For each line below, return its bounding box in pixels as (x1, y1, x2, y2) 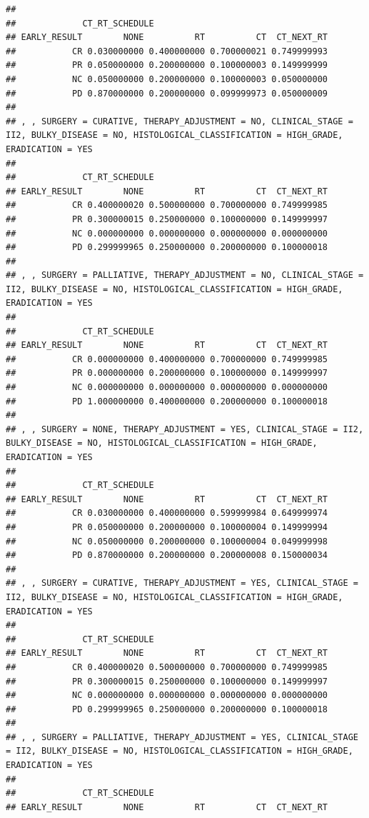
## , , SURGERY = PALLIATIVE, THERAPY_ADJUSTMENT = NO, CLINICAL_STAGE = (6, 270, 364, 281)
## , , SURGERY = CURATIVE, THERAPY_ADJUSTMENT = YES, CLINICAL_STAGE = (6, 578, 358, 589)
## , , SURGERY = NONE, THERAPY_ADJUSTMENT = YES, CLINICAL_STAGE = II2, (6, 424, 364, 434)
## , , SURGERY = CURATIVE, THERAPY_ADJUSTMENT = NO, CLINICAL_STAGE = (6, 116, 353, 126)
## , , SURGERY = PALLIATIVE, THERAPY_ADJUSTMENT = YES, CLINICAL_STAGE (6, 732, 358, 742)
